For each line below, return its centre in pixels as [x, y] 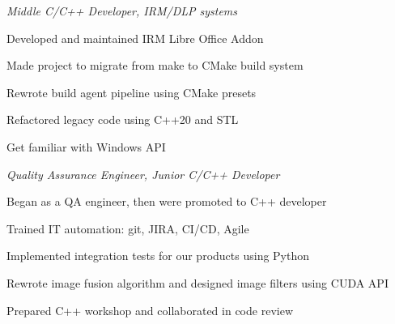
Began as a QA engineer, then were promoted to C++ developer [167, 201]
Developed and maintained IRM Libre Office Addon [135, 38]
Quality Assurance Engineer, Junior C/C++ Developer [143, 174]
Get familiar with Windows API [86, 146]
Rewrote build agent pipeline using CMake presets [132, 92]
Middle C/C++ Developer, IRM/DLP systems [122, 11]
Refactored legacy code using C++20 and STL [123, 119]
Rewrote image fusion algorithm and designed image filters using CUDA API [197, 282]
